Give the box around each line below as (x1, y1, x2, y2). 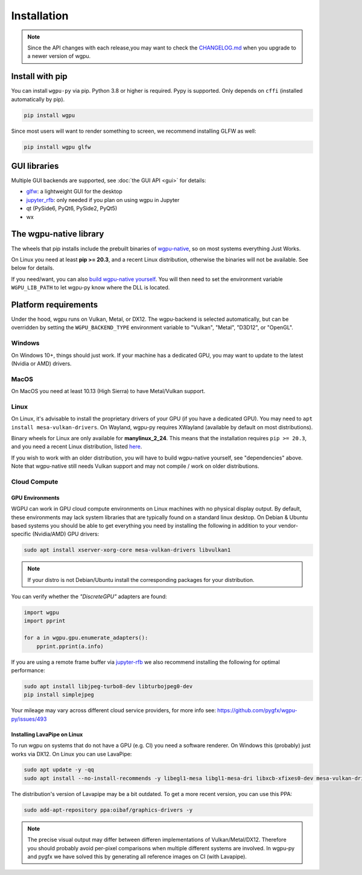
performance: (11, 666, 45, 674)
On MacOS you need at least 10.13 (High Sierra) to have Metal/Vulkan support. (11, 388, 205, 395)
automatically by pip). (11, 95, 65, 103)
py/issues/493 (11, 715, 47, 722)
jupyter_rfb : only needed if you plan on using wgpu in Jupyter (26, 196, 180, 203)
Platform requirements (11, 299, 98, 310)
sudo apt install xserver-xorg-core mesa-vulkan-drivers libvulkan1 (24, 546, 231, 554)
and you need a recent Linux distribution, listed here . (11, 443, 142, 450)
